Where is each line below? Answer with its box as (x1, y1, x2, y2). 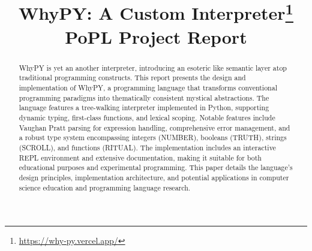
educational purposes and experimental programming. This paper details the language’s (19, 162, 293, 173)
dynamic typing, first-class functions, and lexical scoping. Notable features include (19, 112, 275, 122)
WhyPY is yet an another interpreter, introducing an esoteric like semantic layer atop (19, 62, 287, 72)
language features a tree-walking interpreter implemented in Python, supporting (19, 102, 269, 113)
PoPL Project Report (65, 24, 247, 49)
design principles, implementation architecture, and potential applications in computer (19, 172, 289, 182)
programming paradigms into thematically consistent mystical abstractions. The (19, 92, 269, 102)
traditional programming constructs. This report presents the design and (19, 72, 246, 83)
